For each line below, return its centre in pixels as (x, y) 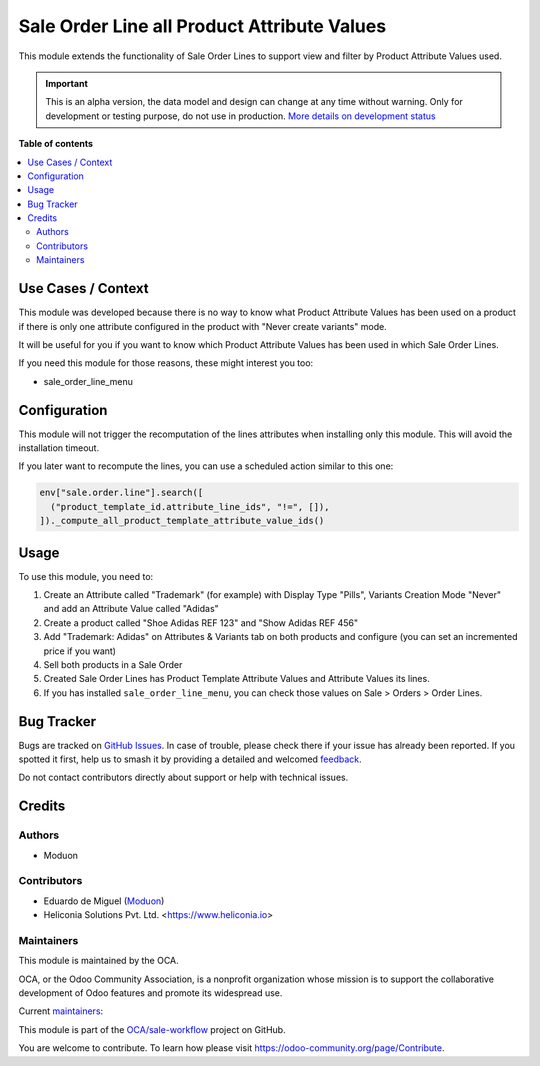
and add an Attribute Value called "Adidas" (131, 609)
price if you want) (80, 651)
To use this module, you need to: (86, 576)
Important (67, 83)
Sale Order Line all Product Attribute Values (202, 26)
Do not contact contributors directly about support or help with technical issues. (183, 777)
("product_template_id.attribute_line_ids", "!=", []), (190, 506)
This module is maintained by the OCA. (98, 961)
